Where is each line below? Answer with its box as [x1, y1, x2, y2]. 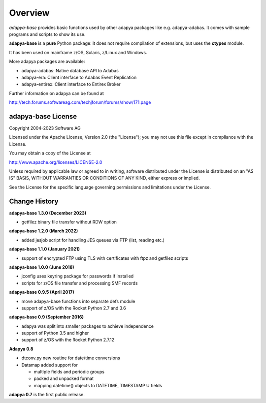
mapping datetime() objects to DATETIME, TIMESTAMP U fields [33, 382, 162, 388]
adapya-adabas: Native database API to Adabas [21, 67, 119, 73]
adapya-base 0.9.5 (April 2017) [9, 289, 74, 295]
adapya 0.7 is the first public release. [9, 392, 85, 398]
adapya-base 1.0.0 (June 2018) [9, 264, 74, 270]
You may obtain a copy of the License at [9, 150, 91, 156]
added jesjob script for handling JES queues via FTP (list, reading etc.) [21, 237, 165, 243]
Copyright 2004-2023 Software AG [9, 125, 81, 131]
